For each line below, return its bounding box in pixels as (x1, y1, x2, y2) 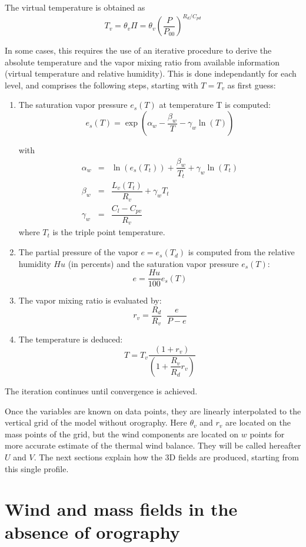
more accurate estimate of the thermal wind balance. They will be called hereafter (5, 439, 301, 452)
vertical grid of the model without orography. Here (5, 416, 187, 429)
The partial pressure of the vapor (18, 246, 138, 258)
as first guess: (227, 78, 276, 91)
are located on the (225, 416, 291, 429)
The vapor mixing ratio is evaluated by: (18, 294, 162, 307)
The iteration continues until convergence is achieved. (5, 384, 198, 397)
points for (250, 427, 285, 440)
